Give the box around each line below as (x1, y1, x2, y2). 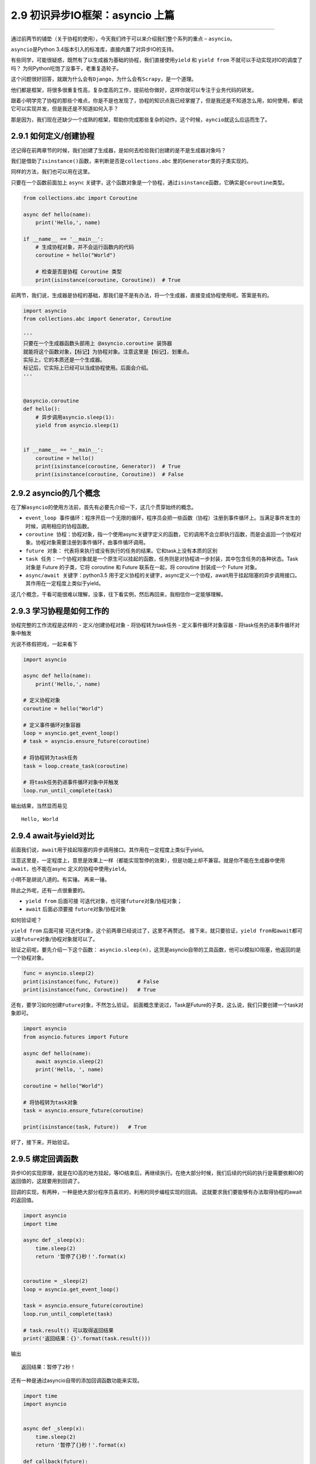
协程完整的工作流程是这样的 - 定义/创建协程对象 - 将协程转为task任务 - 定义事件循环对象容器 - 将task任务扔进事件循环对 (11, 621, 300, 628)
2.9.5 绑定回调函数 (11, 1154, 78, 1164)
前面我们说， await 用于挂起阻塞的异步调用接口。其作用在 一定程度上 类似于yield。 (11, 846, 207, 853)
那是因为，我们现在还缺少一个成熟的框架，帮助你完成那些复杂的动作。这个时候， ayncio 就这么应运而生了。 (11, 116, 270, 123)
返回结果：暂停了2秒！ (21, 1364, 76, 1370)
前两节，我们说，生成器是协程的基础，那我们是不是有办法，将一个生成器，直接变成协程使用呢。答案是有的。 (11, 292, 272, 299)
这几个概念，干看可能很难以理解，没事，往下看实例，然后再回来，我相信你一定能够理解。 (11, 590, 226, 597)
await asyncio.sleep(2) (35, 1058, 104, 1065)
